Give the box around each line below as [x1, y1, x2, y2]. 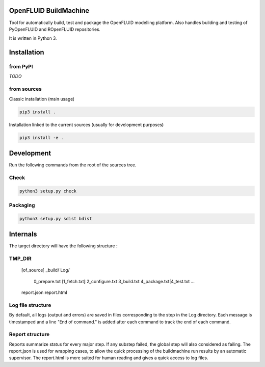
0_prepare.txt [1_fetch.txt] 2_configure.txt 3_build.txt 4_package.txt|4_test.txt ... [33, 278, 195, 284]
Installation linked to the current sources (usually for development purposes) [9, 122, 164, 128]
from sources [9, 86, 42, 93]
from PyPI [9, 63, 33, 70]
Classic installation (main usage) [9, 96, 75, 102]
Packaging [9, 202, 35, 209]
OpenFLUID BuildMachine [9, 6, 89, 15]
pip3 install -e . [19, 135, 64, 140]
